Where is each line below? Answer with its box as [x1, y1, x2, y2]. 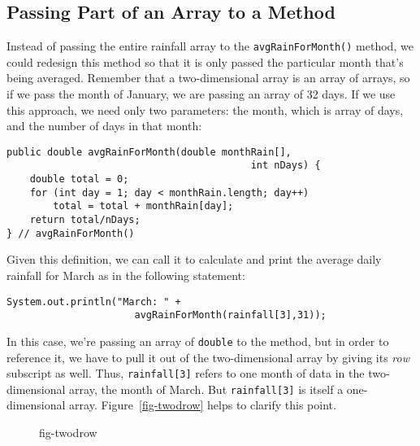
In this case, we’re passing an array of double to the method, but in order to [6, 332, 389, 349]
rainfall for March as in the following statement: [6, 267, 245, 284]
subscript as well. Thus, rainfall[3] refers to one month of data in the [6, 365, 365, 382]
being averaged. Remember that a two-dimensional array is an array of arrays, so [6, 69, 410, 86]
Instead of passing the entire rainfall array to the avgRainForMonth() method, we [6, 37, 414, 55]
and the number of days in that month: [6, 117, 202, 134]
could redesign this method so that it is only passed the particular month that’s [6, 53, 404, 70]
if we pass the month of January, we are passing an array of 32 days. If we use [6, 85, 396, 103]
